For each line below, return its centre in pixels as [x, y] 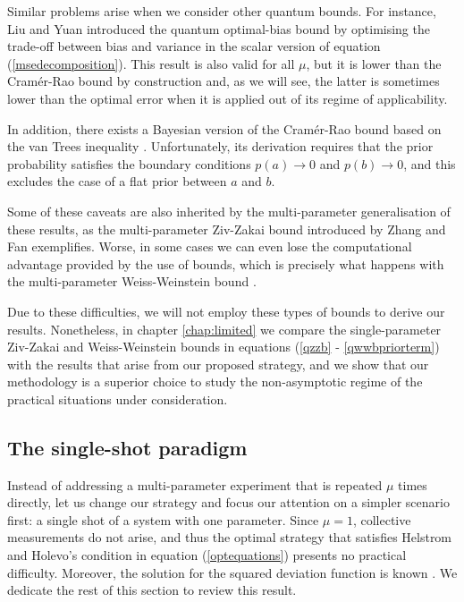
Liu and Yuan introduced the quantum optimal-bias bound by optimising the [219, 28]
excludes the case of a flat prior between [117, 181]
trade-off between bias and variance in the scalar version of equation [194, 46]
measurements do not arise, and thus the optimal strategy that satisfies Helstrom [230, 537]
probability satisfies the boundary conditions [129, 163]
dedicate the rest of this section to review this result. [152, 590]
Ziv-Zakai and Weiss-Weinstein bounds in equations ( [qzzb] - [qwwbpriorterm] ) [224, 347]
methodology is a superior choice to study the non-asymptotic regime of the [215, 382]
